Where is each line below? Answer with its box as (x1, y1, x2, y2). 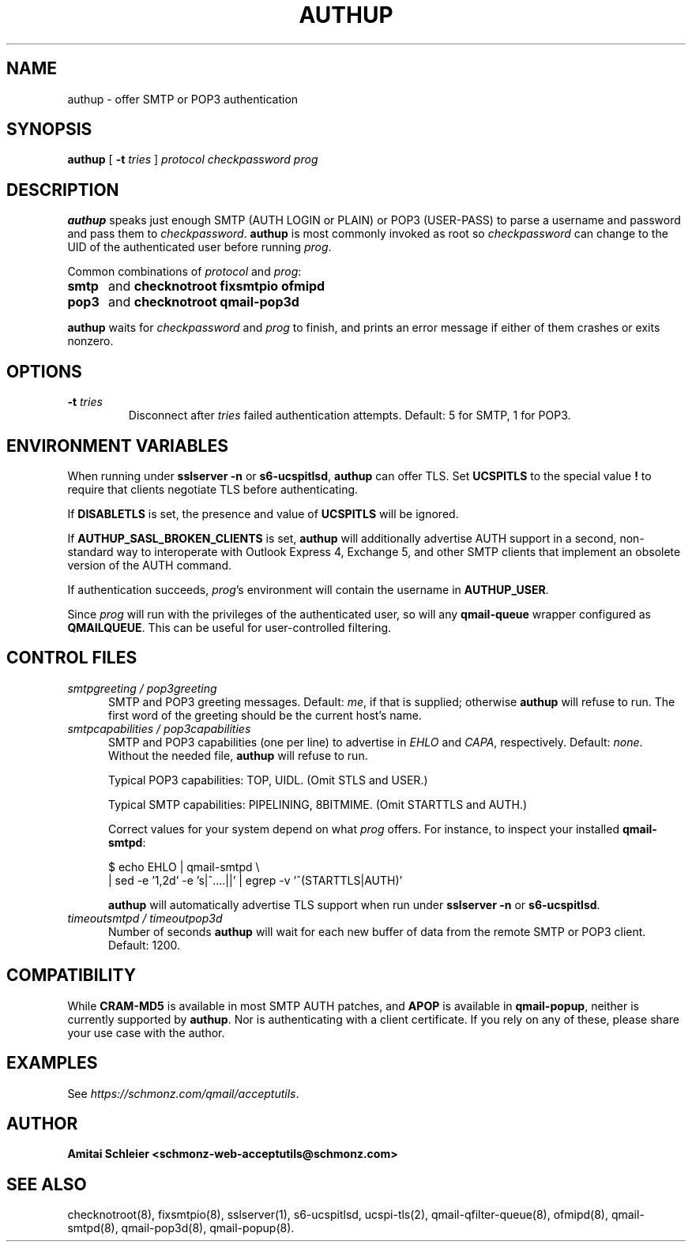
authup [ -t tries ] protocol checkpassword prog (67, 152, 318, 167)
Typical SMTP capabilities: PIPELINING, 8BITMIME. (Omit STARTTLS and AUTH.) (108, 797, 528, 811)
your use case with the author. (67, 1025, 225, 1039)
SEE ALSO (6, 1174, 87, 1194)
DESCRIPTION (6, 179, 119, 200)
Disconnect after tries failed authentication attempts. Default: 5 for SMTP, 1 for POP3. (128, 408, 571, 423)
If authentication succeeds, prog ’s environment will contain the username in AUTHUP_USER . (67, 582, 549, 596)
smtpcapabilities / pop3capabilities (67, 721, 251, 735)
